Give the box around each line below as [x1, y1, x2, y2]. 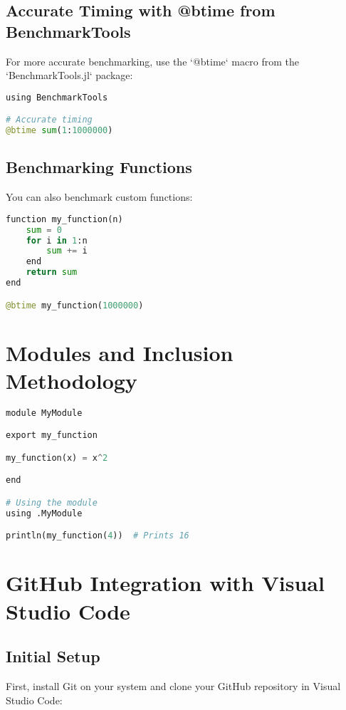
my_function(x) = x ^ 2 [6, 452, 108, 463]
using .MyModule [6, 508, 83, 518]
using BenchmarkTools [6, 92, 108, 103]
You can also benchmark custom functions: [6, 189, 193, 204]
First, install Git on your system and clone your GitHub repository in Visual [6, 679, 341, 693]
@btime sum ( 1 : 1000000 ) [6, 125, 113, 136]
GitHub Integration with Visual [6, 568, 325, 597]
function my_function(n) [6, 214, 123, 224]
